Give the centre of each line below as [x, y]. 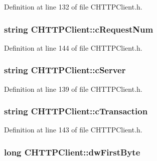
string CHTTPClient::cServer [65, 70]
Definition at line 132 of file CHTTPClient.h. [73, 7]
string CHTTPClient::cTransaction [76, 111]
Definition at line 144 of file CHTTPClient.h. [73, 47]
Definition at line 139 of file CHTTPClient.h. [73, 89]
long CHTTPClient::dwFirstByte [72, 152]
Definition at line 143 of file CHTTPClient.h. [73, 130]
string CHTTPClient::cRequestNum [79, 29]
